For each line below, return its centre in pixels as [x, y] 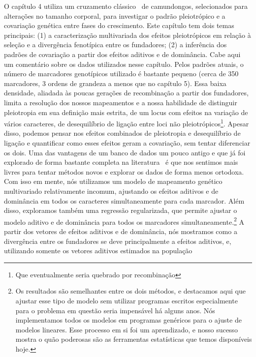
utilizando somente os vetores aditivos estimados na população [98, 251]
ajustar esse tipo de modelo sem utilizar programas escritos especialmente [127, 300]
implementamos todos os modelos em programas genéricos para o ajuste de [128, 320]
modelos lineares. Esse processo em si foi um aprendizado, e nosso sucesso [127, 329]
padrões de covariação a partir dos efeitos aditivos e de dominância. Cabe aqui [122, 54]
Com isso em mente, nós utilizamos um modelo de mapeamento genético [113, 181]
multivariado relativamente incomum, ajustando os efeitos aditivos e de [111, 191]
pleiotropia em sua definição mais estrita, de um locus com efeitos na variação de [126, 112]
